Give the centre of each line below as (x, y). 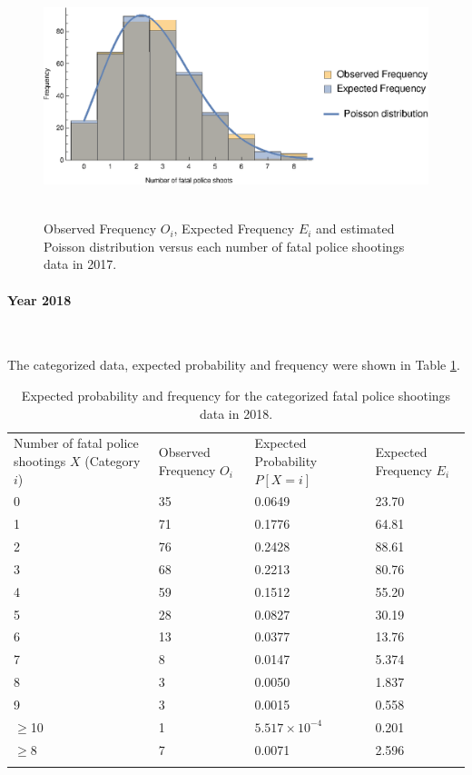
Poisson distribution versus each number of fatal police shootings (224, 246)
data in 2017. (80, 264)
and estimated (355, 229)
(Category (113, 460)
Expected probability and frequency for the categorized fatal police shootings (236, 395)
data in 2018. (236, 413)
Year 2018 (39, 299)
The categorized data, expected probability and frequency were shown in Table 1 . (234, 365)
